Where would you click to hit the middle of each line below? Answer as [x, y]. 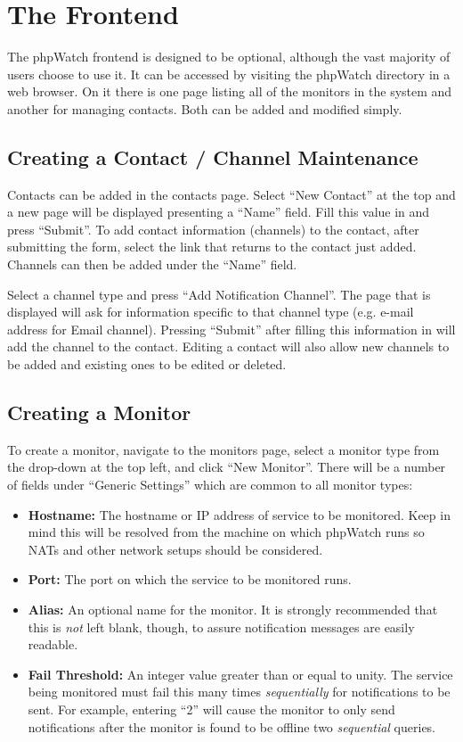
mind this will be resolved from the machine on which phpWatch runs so [226, 532]
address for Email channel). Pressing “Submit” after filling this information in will [231, 329]
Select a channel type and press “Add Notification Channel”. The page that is [219, 294]
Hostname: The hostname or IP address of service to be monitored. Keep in [239, 514]
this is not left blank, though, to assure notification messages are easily [221, 627]
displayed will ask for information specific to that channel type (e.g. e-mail [211, 312]
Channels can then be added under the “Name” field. [152, 264]
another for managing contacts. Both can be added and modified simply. [205, 108]
